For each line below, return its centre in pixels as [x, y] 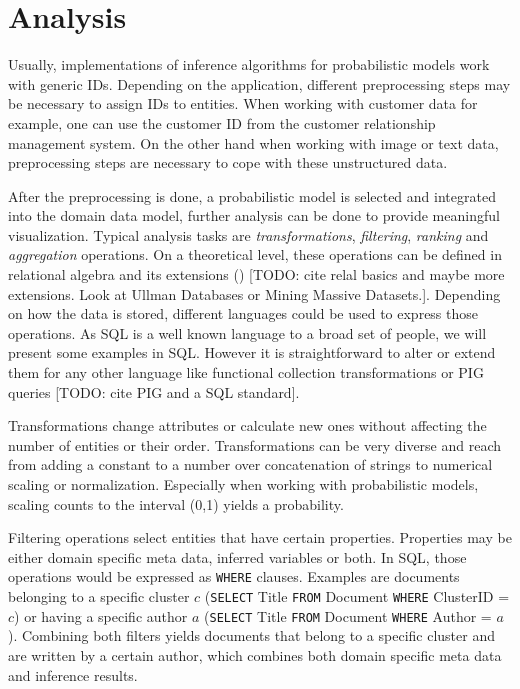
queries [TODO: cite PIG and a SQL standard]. [154, 391]
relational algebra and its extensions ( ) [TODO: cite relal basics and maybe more [256, 274]
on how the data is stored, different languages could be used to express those [243, 313]
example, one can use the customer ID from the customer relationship [222, 122]
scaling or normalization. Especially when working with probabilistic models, [243, 484]
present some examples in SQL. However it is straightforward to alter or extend [252, 352]
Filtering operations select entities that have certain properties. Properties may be [260, 537]
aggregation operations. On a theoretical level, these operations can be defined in [255, 254]
